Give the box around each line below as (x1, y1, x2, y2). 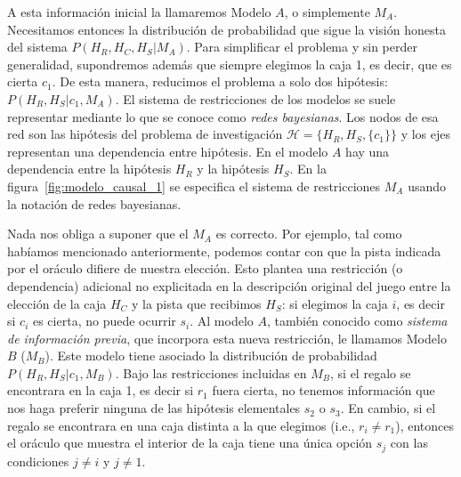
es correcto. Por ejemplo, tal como (215, 224, 402, 243)
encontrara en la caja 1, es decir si (7, 381, 194, 400)
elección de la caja (7, 294, 107, 312)
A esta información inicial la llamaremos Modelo (7, 3, 271, 20)
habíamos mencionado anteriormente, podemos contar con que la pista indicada (7, 241, 441, 260)
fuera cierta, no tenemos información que (212, 381, 435, 400)
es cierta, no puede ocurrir (32, 311, 176, 330)
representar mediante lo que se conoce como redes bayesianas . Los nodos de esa (7, 107, 439, 125)
